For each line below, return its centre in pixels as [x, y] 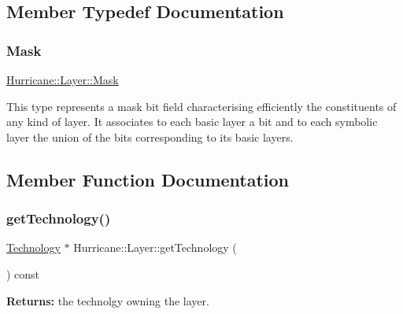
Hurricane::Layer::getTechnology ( [155, 248]
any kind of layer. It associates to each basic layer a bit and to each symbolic [192, 122]
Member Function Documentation [148, 179]
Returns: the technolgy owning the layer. [108, 300]
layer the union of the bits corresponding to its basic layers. [150, 137]
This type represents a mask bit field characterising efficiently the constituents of [201, 106]
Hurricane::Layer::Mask [63, 79]
